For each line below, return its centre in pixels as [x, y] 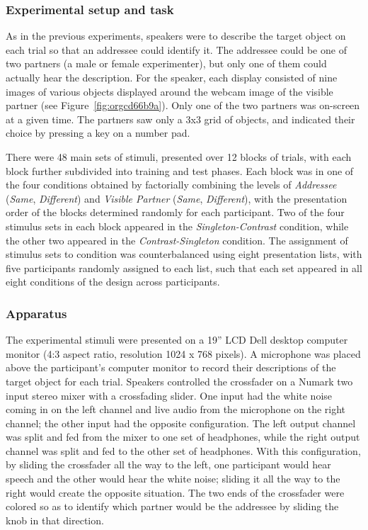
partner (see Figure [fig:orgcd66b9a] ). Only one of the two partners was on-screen [183, 105]
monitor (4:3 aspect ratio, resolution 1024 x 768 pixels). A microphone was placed [183, 353]
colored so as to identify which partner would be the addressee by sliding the [172, 506]
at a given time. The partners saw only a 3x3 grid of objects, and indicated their [180, 119]
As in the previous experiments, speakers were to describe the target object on [176, 36]
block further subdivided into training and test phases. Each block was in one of [180, 170]
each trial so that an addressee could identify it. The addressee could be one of [176, 49]
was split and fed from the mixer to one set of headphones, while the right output [183, 437]
